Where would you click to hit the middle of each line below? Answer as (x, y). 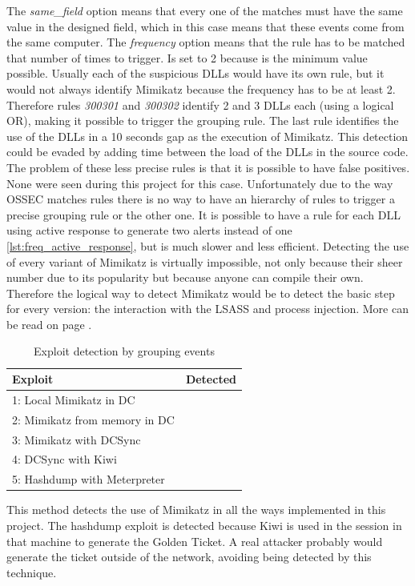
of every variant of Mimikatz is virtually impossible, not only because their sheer (205, 261)
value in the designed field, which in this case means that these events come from (205, 26)
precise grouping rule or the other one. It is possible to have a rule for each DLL (203, 214)
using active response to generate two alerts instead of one (149, 230)
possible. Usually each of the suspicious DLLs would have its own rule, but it (195, 73)
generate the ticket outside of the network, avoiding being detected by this (189, 557)
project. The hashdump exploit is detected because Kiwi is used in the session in (204, 525)
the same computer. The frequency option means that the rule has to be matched (206, 42)
